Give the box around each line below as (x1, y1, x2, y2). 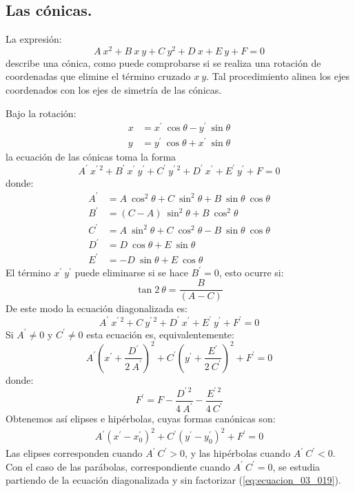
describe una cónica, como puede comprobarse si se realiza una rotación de (6, 55, 321, 70)
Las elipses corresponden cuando (6, 446, 143, 460)
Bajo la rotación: (6, 105, 77, 120)
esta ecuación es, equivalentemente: (86, 327, 234, 341)
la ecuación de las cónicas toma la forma (6, 150, 176, 164)
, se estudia (272, 459, 321, 473)
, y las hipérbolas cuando (185, 446, 291, 460)
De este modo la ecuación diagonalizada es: (6, 301, 187, 316)
